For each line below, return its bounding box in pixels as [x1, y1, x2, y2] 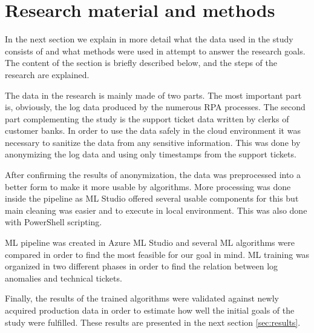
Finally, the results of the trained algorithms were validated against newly [5, 292, 279, 305]
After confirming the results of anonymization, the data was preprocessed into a [5, 168, 301, 181]
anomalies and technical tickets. [5, 271, 122, 284]
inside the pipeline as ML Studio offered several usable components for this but [5, 192, 299, 205]
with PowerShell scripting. [5, 216, 102, 228]
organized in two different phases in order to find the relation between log [5, 260, 278, 272]
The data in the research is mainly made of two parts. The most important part [5, 88, 302, 101]
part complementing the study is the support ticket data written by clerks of [5, 112, 289, 125]
